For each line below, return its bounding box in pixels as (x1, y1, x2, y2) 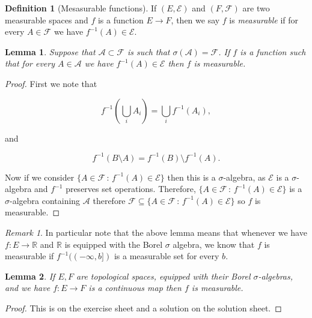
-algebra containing (10, 194, 81, 206)
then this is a (167, 170, 216, 183)
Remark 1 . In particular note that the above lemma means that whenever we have (5, 226, 307, 239)
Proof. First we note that (5, 77, 97, 89)
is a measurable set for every (114, 250, 219, 262)
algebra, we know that (173, 238, 255, 250)
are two (242, 2, 270, 14)
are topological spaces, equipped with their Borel (76, 269, 251, 282)
